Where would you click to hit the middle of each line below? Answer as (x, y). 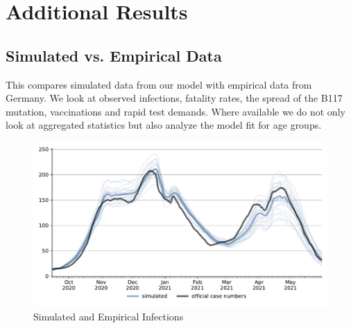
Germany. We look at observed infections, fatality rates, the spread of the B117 (174, 98)
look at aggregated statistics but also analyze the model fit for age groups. (164, 125)
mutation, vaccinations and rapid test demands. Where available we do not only (175, 111)
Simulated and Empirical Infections (109, 317)
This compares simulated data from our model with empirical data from (159, 84)
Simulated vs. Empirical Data (114, 55)
